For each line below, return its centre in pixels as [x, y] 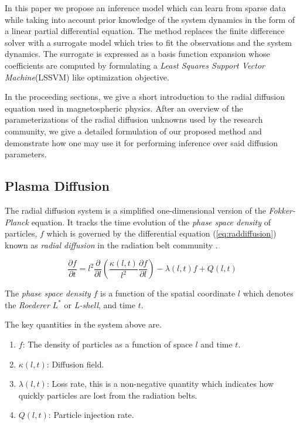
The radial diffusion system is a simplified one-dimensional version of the [135, 210]
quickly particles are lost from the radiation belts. [108, 395]
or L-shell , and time [100, 304]
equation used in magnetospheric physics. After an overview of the [124, 108]
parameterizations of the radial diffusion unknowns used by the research [134, 119]
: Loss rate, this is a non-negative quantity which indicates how [160, 384]
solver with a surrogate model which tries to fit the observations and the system [148, 42]
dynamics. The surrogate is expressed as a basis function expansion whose [137, 54]
